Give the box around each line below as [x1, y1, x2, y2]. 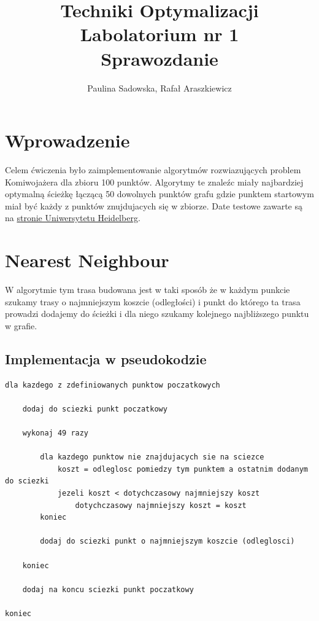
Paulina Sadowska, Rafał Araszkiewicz [87, 81, 232, 94]
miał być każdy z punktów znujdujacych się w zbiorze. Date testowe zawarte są [5, 199, 303, 212]
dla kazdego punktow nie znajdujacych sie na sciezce [40, 453, 264, 462]
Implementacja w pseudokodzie [5, 349, 207, 368]
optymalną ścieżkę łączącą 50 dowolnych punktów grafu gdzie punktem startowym [5, 187, 314, 200]
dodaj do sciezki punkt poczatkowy [22, 404, 167, 413]
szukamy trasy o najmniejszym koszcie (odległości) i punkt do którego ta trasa [5, 295, 301, 308]
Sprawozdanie [101, 45, 218, 71]
